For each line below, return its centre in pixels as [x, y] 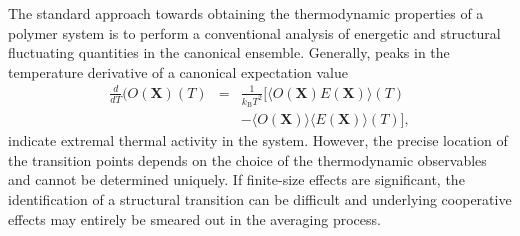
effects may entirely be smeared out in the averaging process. [194, 218]
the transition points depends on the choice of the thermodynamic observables [247, 159]
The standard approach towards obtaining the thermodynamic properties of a [246, 13]
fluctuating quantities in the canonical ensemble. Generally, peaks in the [229, 52]
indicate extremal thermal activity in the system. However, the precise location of [258, 140]
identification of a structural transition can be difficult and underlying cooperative [260, 199]
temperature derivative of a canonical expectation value [178, 71]
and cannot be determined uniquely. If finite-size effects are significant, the [236, 179]
